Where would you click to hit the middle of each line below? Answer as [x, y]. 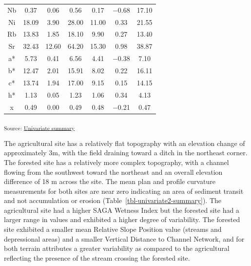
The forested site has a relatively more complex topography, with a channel [116, 162]
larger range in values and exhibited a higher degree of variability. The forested [122, 219]
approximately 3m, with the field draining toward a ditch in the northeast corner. [126, 153]
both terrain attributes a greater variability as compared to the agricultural [117, 248]
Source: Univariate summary [39, 128]
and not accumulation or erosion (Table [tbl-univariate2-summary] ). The [113, 200]
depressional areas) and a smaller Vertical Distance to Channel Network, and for [124, 238]
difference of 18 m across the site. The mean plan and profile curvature [110, 181]
